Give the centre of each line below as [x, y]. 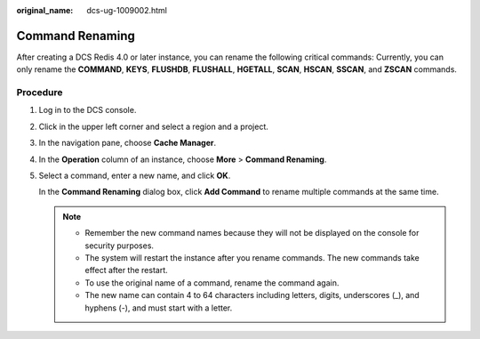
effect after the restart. [126, 270]
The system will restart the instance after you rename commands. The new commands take [252, 257]
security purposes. [120, 246]
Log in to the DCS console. [88, 110]
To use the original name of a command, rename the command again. [212, 282]
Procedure [40, 93]
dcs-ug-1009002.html [127, 10]
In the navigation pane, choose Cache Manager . [128, 143]
